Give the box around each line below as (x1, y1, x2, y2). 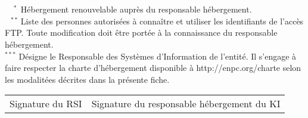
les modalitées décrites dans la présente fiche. (5, 73, 170, 85)
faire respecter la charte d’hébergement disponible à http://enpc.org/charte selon (5, 61, 301, 74)
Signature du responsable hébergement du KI (91, 97, 281, 111)
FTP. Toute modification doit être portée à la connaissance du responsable (5, 26, 278, 39)
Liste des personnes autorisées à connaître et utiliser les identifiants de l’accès (20, 14, 304, 27)
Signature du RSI (10, 97, 82, 111)
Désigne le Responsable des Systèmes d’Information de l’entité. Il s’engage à (18, 49, 297, 62)
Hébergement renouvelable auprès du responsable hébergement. (20, 3, 252, 15)
